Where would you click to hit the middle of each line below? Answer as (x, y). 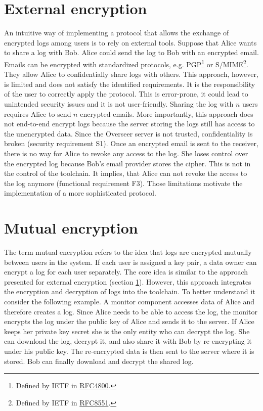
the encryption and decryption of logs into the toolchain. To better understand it (130, 291)
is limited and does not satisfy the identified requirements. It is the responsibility (130, 84)
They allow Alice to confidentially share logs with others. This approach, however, (131, 74)
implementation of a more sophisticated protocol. (80, 193)
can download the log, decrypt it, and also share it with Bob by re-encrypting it (128, 341)
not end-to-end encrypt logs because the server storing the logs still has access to (129, 124)
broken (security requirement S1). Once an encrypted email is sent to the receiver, (131, 143)
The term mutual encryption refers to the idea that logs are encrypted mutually (128, 252)
